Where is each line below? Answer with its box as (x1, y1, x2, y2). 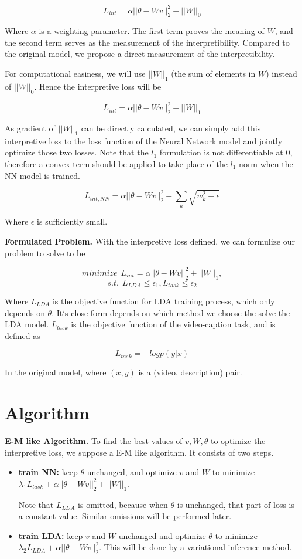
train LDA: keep (18, 529, 83, 541)
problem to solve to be (5, 246, 85, 259)
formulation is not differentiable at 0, (159, 146, 293, 158)
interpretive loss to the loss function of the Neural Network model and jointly (5, 134, 283, 147)
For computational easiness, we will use (5, 67, 146, 80)
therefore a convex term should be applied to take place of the (5, 157, 228, 170)
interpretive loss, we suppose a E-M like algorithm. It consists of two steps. (5, 446, 274, 458)
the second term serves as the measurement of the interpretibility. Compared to (5, 36, 290, 48)
